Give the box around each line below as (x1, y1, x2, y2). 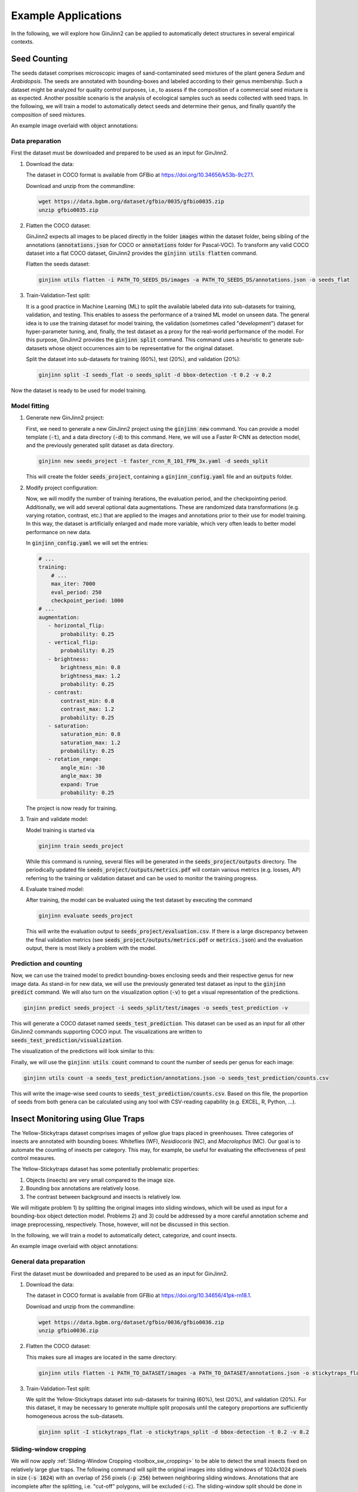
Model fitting (11, 402, 50, 410)
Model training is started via (26, 827, 95, 834)
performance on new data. (26, 528, 92, 535)
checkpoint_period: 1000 (51, 597, 124, 604)
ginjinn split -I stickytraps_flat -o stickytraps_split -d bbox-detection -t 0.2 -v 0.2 (38, 1428, 310, 1435)
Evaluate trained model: (26, 885, 85, 892)
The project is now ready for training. (26, 804, 118, 812)
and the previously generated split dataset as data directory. (26, 442, 174, 449)
